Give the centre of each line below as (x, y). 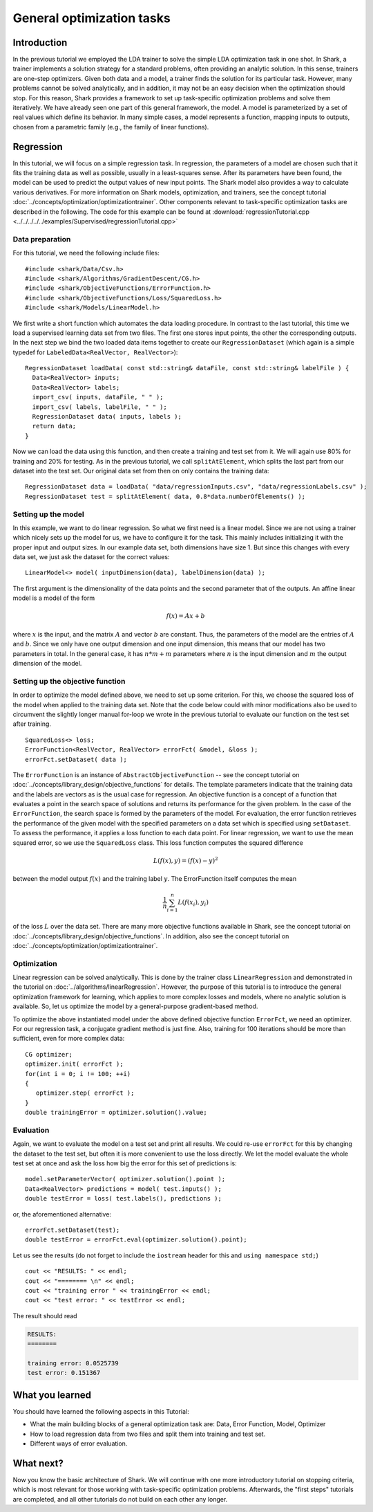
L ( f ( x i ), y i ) (193, 903)
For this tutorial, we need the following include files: (86, 253)
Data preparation (42, 239)
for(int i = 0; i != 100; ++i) (78, 1074)
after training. (32, 724)
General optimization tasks (92, 18)
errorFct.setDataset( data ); (76, 759)
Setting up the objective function (69, 681)
